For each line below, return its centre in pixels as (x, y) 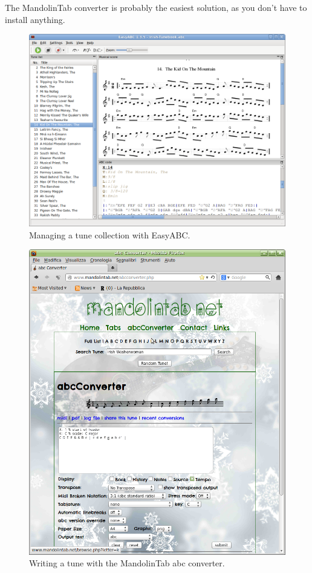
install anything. (35, 19)
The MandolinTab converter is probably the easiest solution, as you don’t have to (156, 7)
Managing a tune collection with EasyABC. (110, 234)
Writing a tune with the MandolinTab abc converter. (127, 563)
